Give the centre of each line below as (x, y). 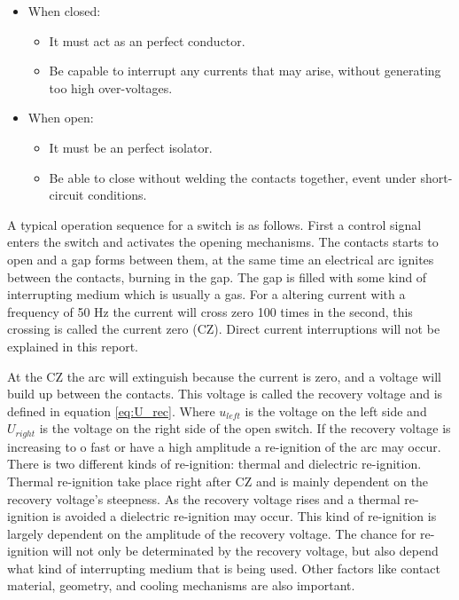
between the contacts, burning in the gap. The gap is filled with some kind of (217, 276)
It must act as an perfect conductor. (147, 40)
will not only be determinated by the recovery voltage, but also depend (245, 551)
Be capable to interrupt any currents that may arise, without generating (245, 71)
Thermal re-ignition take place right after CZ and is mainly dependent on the (218, 481)
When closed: (64, 11)
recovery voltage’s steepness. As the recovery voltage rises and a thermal (204, 498)
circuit (66, 195)
